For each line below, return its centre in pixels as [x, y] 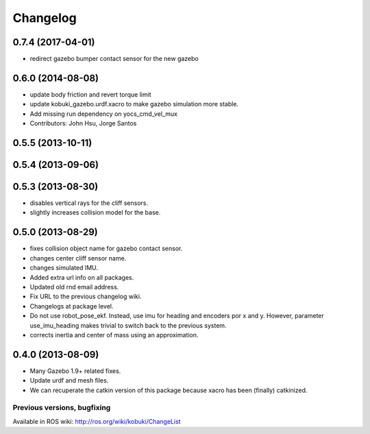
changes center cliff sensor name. [78, 258]
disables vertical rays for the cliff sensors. [89, 203]
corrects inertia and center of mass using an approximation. [114, 335]
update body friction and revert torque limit [90, 94]
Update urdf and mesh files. [69, 381]
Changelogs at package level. [72, 306]
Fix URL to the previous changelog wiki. [86, 297]
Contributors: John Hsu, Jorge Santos [83, 123]
